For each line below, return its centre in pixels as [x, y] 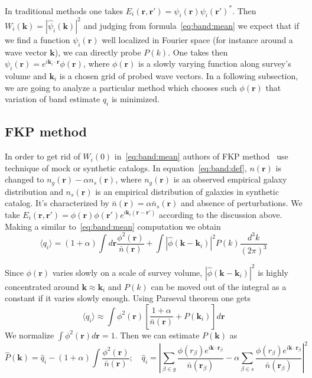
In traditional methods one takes [64, 10]
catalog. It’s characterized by [57, 203]
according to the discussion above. [220, 214]
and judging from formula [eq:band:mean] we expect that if [191, 25]
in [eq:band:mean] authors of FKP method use [201, 156]
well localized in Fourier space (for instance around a [197, 39]
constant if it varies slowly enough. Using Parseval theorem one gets [128, 298]
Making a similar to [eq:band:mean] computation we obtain [113, 226]
